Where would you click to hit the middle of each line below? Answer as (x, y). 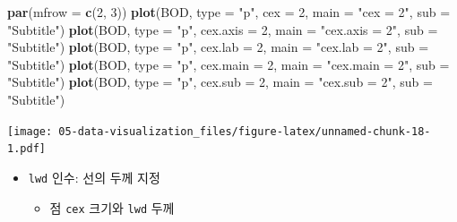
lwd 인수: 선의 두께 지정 (94, 177)
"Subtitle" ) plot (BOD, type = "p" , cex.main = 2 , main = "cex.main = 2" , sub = (228, 64)
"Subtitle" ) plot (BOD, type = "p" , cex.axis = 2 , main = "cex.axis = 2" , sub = (223, 29)
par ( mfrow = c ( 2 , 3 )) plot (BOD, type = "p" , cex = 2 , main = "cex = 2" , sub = (229, 12)
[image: (30, 131)
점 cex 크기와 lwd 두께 (112, 207)
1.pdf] (26, 149)
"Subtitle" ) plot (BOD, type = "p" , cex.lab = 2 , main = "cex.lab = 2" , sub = (218, 47)
